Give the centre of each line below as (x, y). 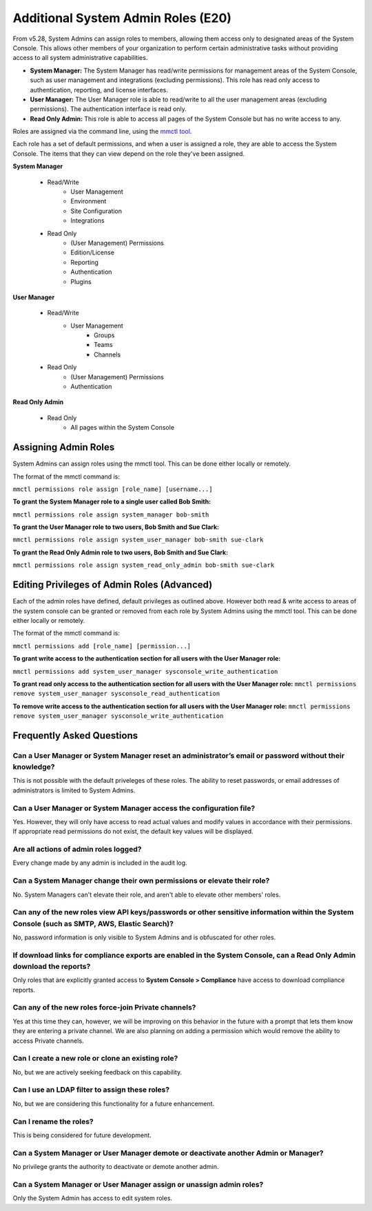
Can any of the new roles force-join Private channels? (104, 1008)
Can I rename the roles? (53, 1121)
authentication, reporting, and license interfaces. (99, 90)
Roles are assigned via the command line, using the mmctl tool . (102, 132)
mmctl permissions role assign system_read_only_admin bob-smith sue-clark (144, 565)
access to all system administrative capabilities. (80, 58)
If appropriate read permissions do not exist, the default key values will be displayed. (133, 832)
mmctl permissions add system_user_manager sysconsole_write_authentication (145, 671)
